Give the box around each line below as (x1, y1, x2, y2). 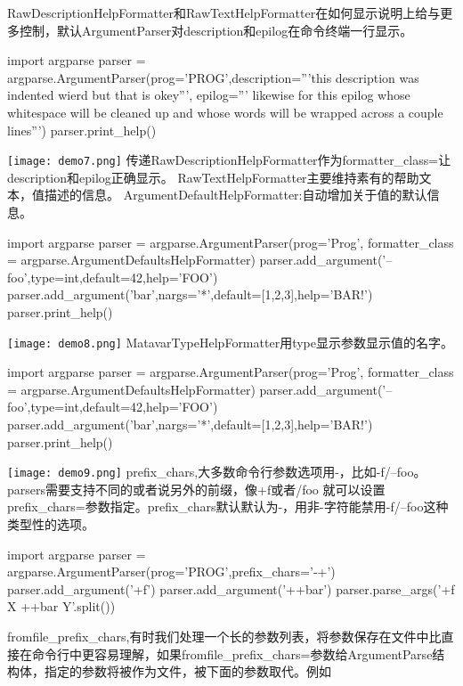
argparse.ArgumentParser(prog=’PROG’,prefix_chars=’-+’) (7, 562, 336, 581)
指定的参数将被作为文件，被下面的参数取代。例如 (44, 662, 331, 681)
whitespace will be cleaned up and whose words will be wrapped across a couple (7, 102, 443, 121)
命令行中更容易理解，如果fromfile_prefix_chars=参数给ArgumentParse (31, 644, 433, 663)
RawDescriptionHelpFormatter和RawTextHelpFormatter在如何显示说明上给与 (7, 4, 441, 21)
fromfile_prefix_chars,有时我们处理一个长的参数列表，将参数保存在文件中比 (7, 627, 442, 645)
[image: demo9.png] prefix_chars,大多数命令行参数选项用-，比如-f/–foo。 (7, 462, 426, 481)
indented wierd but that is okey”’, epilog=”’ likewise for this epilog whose (7, 86, 410, 104)
